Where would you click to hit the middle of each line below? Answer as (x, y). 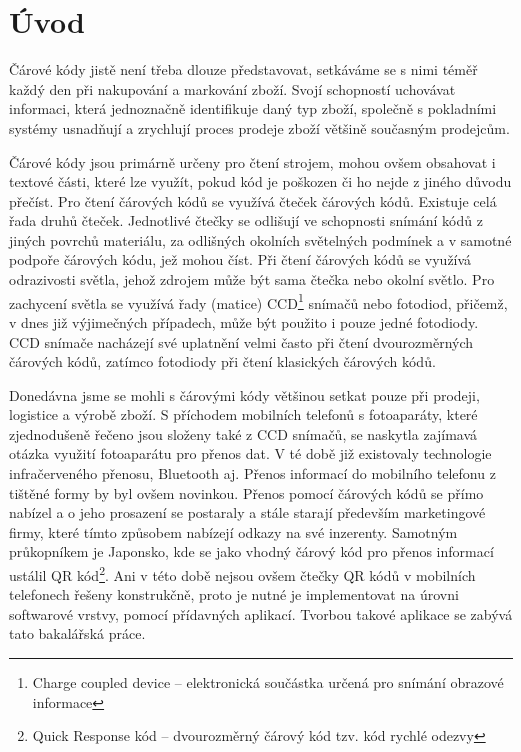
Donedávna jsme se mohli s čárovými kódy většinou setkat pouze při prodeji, (244, 394)
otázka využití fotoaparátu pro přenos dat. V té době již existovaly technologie (250, 453)
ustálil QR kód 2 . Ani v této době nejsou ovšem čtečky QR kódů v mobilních (242, 573)
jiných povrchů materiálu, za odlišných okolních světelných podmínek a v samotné (260, 239)
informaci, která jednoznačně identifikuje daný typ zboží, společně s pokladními (253, 108)
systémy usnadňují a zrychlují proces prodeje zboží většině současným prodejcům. (259, 127)
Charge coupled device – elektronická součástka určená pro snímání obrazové (268, 682)
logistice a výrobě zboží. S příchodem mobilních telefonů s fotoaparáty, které (243, 414)
